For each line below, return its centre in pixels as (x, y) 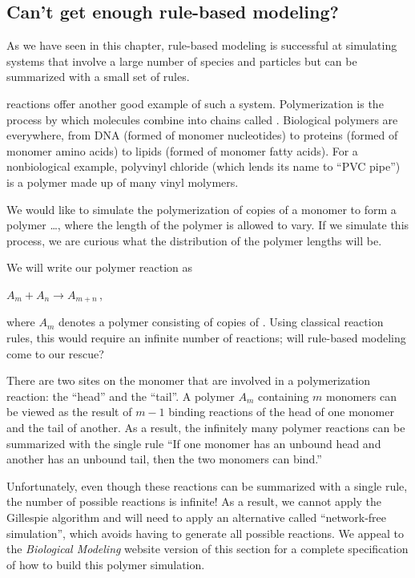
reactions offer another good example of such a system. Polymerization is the (195, 103)
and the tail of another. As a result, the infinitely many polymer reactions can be (206, 427)
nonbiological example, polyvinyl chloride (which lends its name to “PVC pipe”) (203, 166)
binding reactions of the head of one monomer (281, 412)
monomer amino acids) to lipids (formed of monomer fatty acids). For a (182, 150)
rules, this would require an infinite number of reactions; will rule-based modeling (206, 337)
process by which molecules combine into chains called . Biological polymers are (202, 119)
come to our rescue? (55, 353)
